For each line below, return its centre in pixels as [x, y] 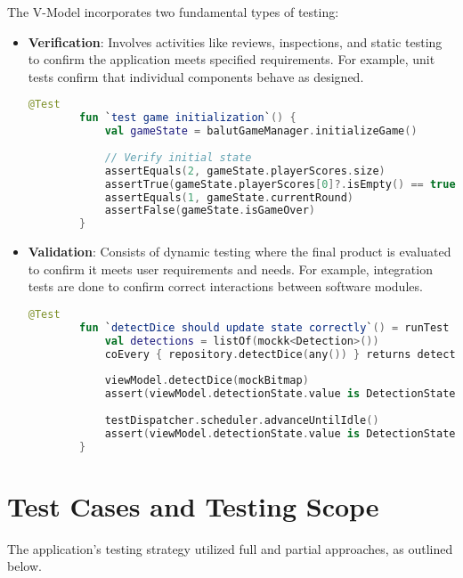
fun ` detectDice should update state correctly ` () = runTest [264, 327]
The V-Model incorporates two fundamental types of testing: [173, 12]
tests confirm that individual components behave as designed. [196, 76]
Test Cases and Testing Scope [193, 505]
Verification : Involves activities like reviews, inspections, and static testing [235, 41]
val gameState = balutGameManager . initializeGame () [261, 131]
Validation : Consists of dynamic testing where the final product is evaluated [240, 252]
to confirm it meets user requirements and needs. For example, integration [230, 269]
